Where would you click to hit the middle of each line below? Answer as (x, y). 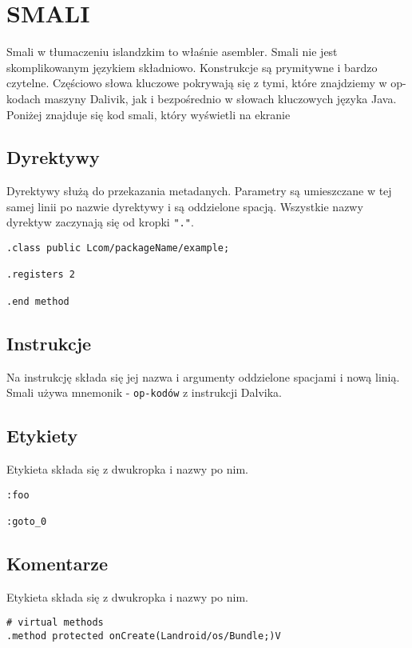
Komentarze (57, 564)
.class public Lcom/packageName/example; (118, 248)
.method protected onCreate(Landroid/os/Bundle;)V (144, 636)
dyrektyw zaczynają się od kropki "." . (100, 222)
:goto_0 (27, 521)
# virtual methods (55, 623)
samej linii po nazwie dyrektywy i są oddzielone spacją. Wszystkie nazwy (185, 206)
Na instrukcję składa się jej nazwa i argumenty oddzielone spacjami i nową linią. (203, 376)
